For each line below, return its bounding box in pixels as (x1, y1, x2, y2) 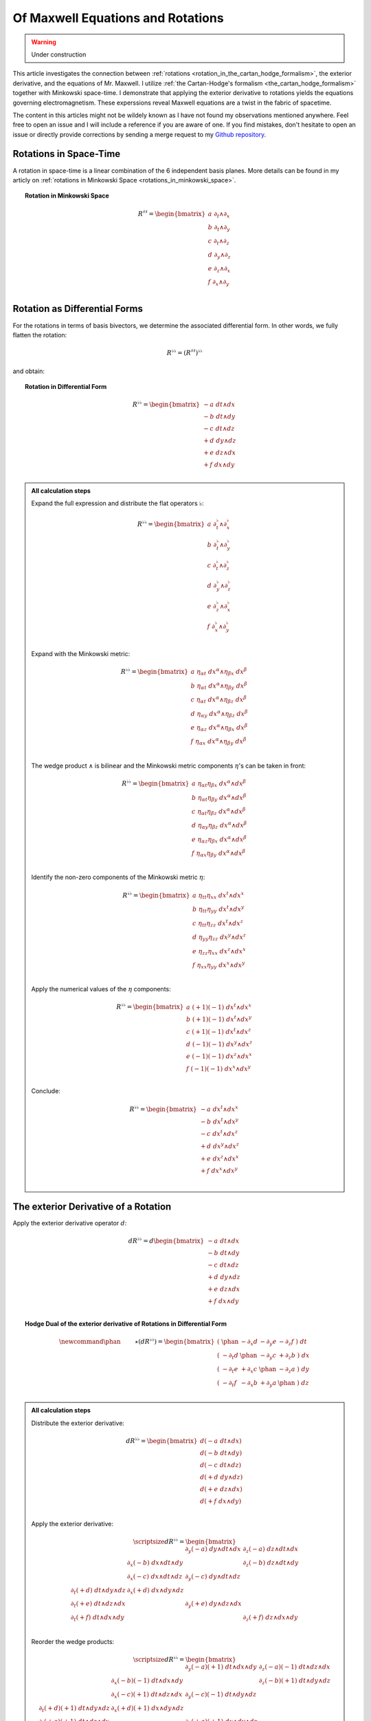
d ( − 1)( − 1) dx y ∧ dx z (185, 1039, 253, 1048)
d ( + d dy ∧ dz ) (200, 1473, 243, 1481)
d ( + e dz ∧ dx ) (200, 1485, 243, 1493)
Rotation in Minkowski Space (25, 191, 109, 200)
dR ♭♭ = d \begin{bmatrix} (128, 1236, 205, 1245)
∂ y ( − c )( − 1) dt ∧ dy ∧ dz (185, 1690, 257, 1700)
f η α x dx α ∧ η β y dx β (190, 737, 247, 747)
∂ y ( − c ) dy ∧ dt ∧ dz (185, 1572, 240, 1582)
